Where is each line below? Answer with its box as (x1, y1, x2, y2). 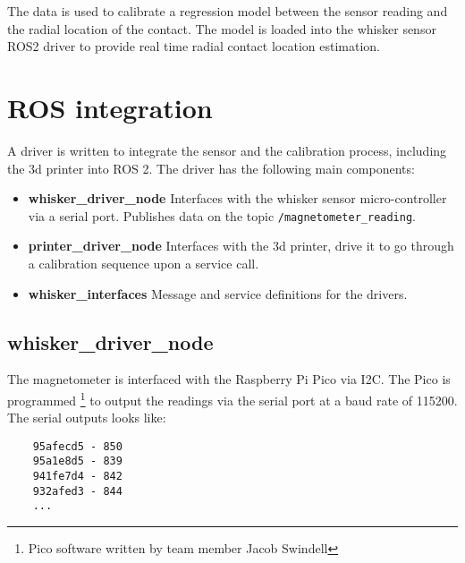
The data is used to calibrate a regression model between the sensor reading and (7, 2, 448, 20)
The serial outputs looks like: (7, 408, 166, 427)
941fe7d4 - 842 (32, 470, 123, 483)
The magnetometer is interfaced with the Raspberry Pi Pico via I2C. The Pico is (7, 370, 451, 388)
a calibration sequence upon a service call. (28, 253, 259, 272)
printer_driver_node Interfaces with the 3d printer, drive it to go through (28, 236, 454, 255)
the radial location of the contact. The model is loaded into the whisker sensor (7, 19, 436, 38)
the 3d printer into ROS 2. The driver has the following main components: (7, 158, 415, 177)
